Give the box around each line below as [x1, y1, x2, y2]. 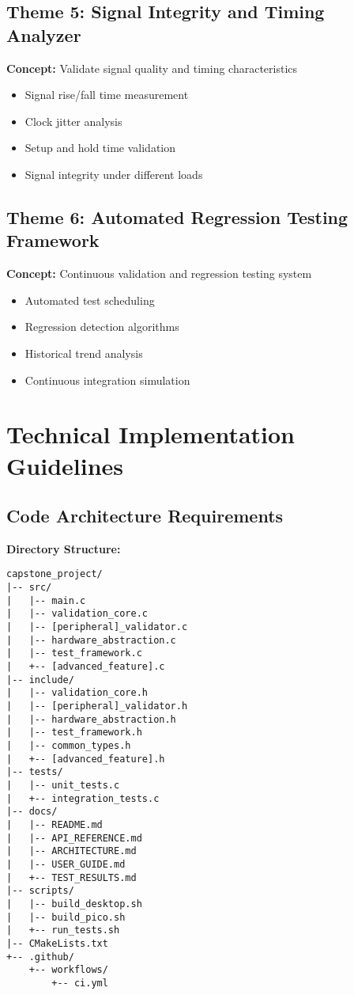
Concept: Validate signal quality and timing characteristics [6, 59, 298, 76]
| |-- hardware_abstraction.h [6, 713, 176, 725]
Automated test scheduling [24, 291, 155, 308]
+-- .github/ [6, 951, 74, 963]
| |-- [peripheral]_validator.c [6, 621, 188, 633]
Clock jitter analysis [24, 112, 122, 129]
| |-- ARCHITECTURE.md [6, 845, 137, 857]
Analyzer [6, 22, 81, 47]
